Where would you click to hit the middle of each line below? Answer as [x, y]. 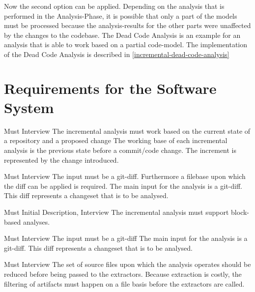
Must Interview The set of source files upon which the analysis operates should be [127, 264]
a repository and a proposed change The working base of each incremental [116, 140]
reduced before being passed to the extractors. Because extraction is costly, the [123, 274]
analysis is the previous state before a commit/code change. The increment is [120, 150]
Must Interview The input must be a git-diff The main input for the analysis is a [126, 238]
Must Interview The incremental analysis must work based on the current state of [127, 131]
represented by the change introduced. [61, 160]
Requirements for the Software [110, 88]
